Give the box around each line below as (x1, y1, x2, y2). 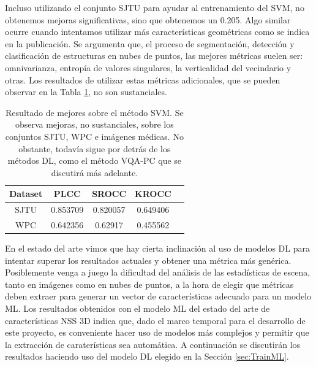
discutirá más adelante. (51, 166, 138, 179)
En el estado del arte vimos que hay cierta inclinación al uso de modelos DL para (5, 242, 310, 255)
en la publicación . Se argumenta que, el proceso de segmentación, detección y (5, 37, 295, 50)
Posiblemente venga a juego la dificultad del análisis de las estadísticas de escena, (5, 266, 310, 279)
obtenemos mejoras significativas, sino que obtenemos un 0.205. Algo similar (5, 13, 291, 26)
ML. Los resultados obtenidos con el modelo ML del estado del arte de (5, 302, 270, 315)
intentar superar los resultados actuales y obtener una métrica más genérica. (5, 253, 292, 266)
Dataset (9, 187, 43, 200)
